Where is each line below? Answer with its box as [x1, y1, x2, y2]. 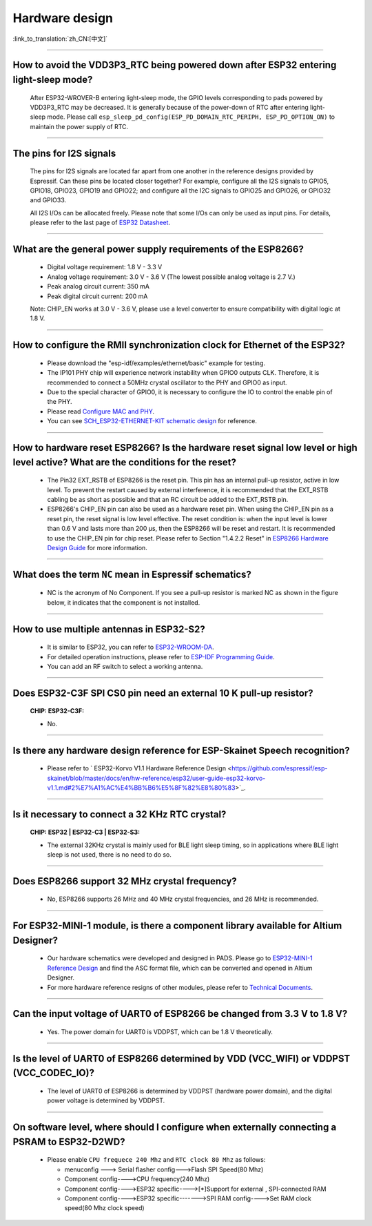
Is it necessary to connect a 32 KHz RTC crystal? [12, 808, 227, 820]
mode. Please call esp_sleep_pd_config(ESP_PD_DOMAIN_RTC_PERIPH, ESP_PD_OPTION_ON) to [47, 113, 335, 121]
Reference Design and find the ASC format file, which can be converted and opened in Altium [47, 964, 313, 972]
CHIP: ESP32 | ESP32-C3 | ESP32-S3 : [30, 828, 141, 837]
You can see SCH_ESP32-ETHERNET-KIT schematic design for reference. [47, 417, 258, 425]
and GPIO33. [30, 196, 67, 204]
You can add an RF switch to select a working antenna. [47, 662, 203, 670]
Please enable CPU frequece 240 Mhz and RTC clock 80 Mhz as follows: [47, 1156, 266, 1164]
